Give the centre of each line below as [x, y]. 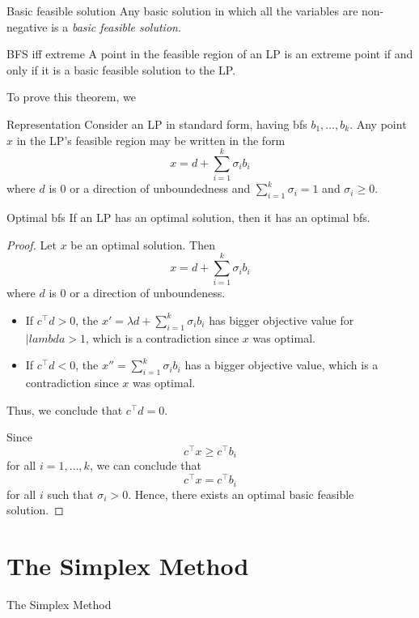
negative [27, 26]
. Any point [378, 124]
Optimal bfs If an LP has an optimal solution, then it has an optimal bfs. [188, 217]
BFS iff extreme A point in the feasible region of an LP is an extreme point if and [210, 54]
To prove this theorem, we [71, 97]
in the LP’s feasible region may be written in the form [151, 140]
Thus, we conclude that [65, 409]
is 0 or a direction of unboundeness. [137, 293]
